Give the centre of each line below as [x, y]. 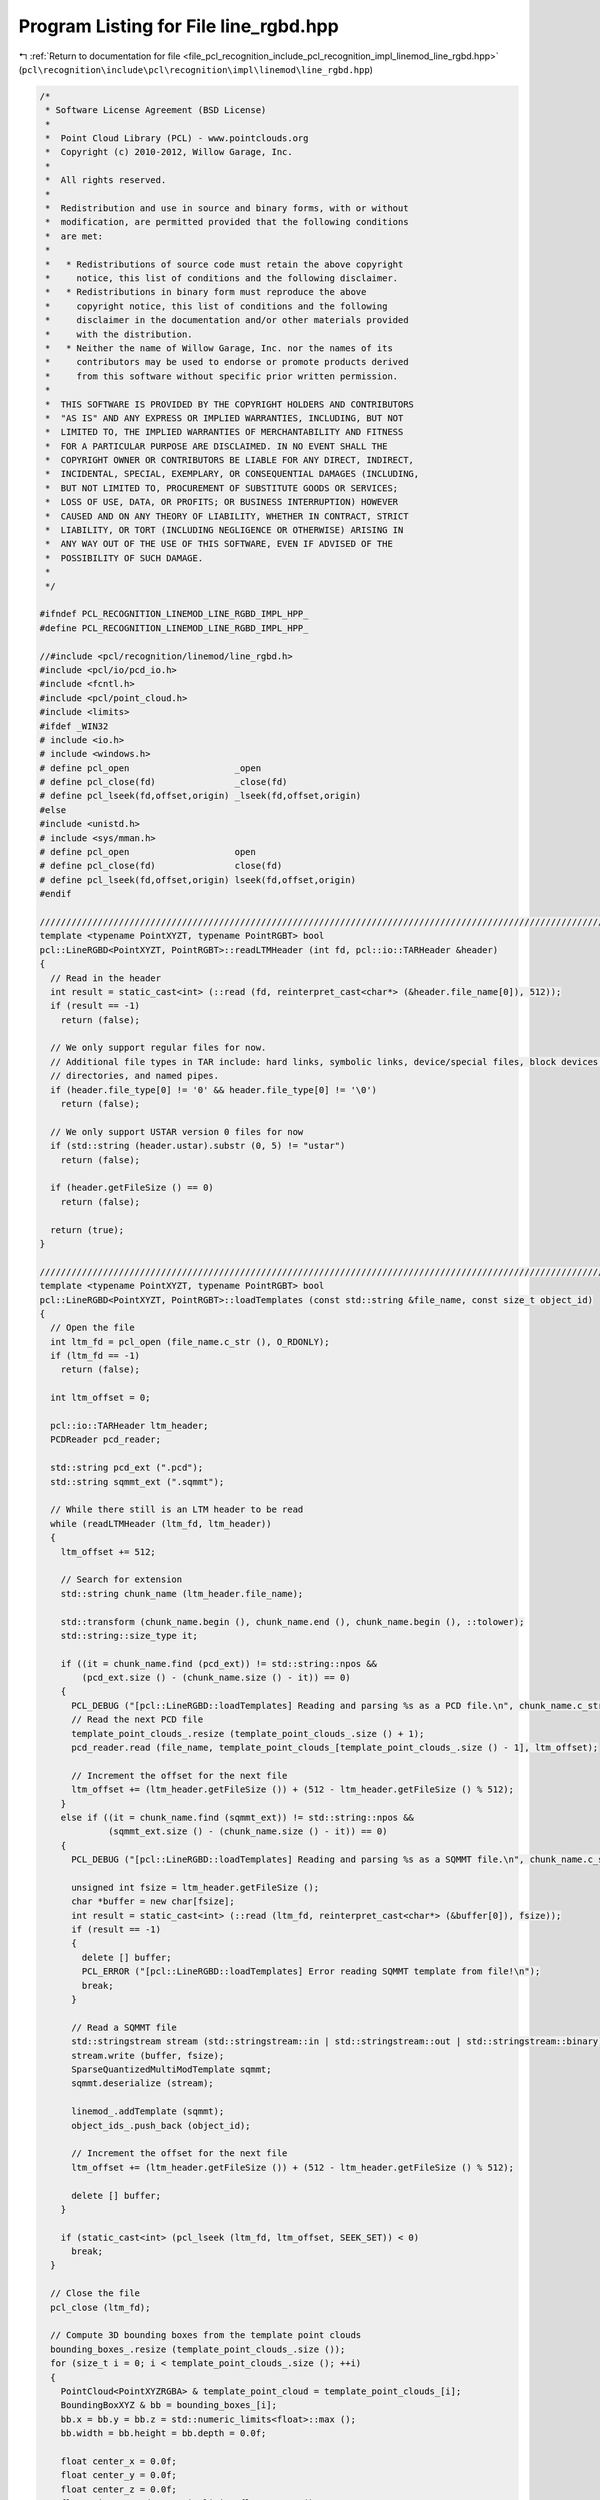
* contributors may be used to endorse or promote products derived [227, 362]
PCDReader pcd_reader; [106, 1439]
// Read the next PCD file [137, 1719]
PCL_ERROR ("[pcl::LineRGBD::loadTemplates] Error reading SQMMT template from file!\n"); [311, 1971]
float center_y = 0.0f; [118, 2475]
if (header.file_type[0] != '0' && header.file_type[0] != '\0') [214, 1089]
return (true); [87, 1229]
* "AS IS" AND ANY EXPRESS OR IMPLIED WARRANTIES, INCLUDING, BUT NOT [224, 418]
